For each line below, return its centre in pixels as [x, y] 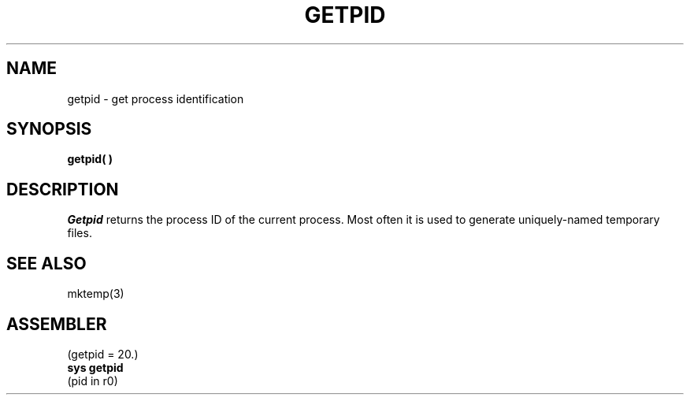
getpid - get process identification [156, 98]
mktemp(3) [96, 294]
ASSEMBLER [57, 324]
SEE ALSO [46, 263]
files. [80, 233]
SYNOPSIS [49, 129]
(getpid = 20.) [103, 354]
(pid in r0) [93, 381]
